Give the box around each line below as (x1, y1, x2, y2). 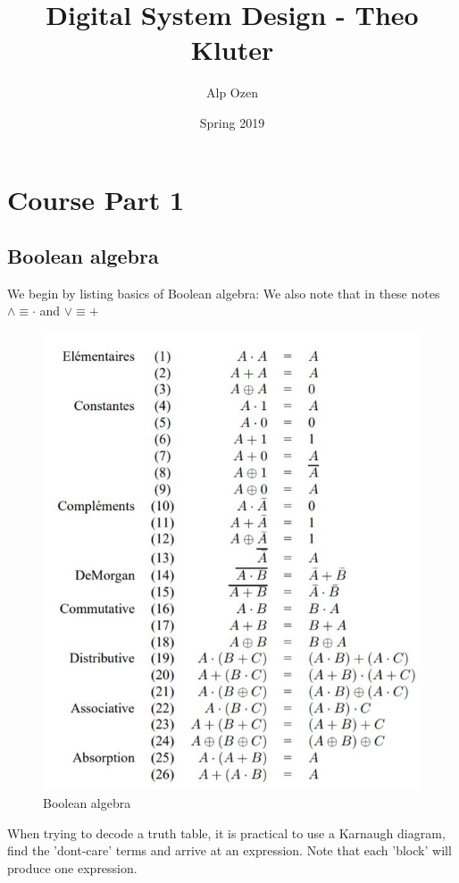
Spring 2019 (199, 113, 265, 131)
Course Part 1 (7, 181, 185, 217)
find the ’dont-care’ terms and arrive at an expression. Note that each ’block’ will (7, 841, 452, 860)
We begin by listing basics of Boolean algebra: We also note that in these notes (7, 283, 440, 302)
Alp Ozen (206, 83, 258, 102)
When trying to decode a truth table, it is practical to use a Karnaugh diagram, (7, 823, 446, 842)
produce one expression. (7, 858, 138, 877)
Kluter (190, 31, 274, 68)
